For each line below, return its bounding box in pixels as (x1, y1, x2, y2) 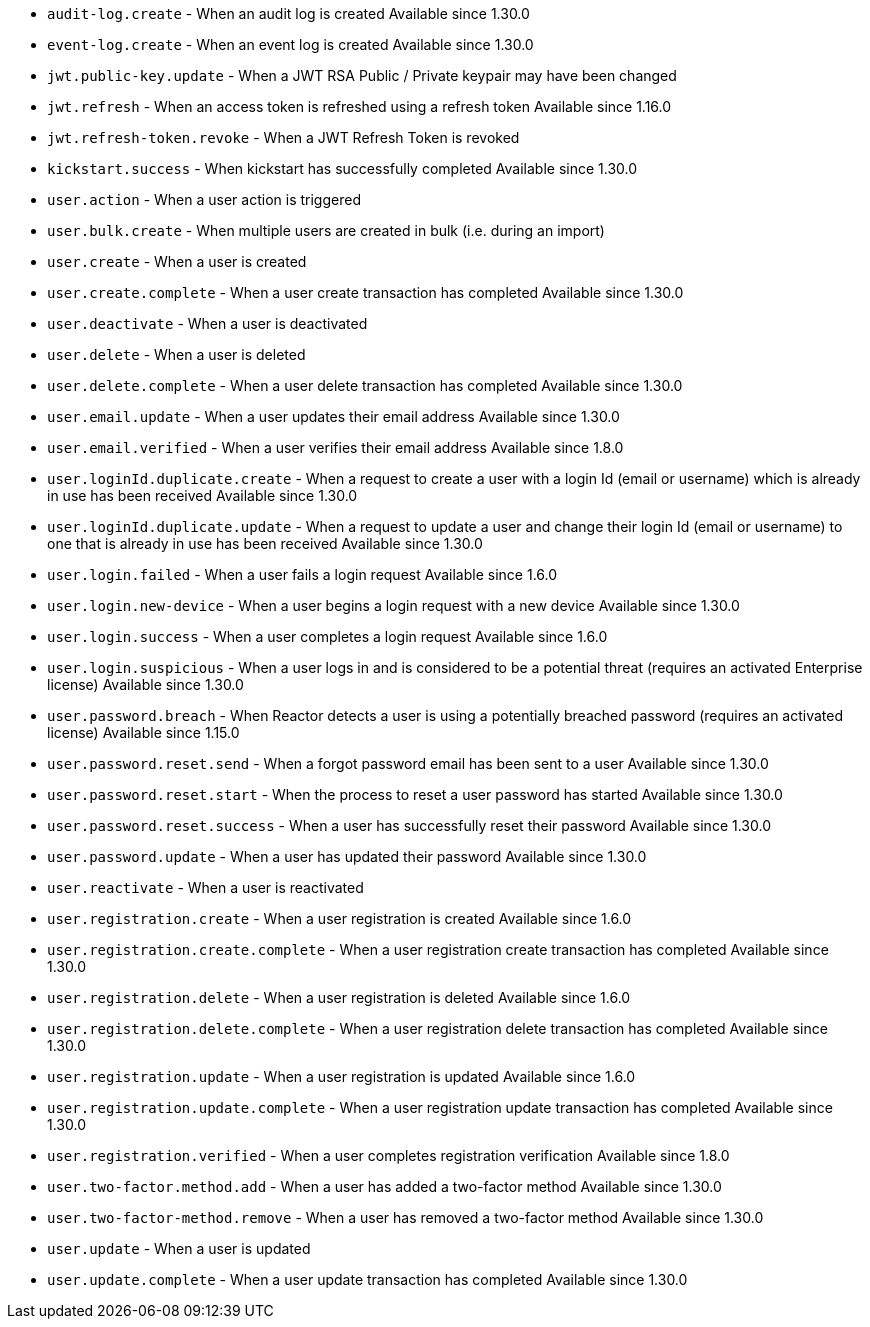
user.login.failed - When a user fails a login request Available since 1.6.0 (47, 566, 558, 583)
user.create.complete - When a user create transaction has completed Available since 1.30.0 (47, 284, 684, 301)
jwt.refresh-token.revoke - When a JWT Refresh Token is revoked (47, 129, 520, 146)
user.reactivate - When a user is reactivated (47, 879, 364, 896)
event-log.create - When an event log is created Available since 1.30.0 (47, 36, 534, 53)
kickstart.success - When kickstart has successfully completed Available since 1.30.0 (47, 160, 638, 177)
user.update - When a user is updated (47, 1240, 311, 1257)
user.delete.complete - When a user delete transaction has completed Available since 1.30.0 (47, 377, 683, 394)
